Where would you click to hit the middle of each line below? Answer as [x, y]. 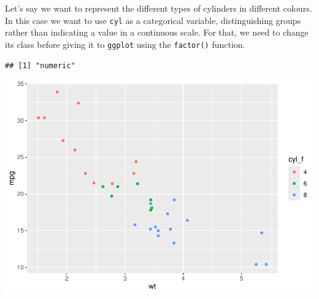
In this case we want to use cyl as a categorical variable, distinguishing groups [153, 20]
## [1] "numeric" [40, 65]
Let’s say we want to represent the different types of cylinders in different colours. [159, 8]
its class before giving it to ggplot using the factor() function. [125, 44]
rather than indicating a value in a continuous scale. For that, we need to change [157, 32]
